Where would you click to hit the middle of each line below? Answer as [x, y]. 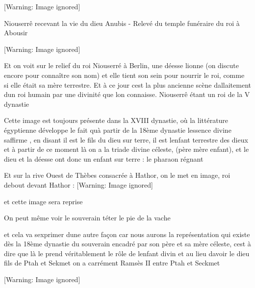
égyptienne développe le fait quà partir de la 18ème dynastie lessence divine [118, 130]
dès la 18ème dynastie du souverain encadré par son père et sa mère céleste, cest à [127, 244]
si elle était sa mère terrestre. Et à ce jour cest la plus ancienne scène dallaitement [127, 84]
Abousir [16, 33]
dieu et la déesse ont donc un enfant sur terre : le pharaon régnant [104, 158]
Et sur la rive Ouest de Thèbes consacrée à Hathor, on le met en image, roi [117, 175]
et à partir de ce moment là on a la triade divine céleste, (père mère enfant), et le [127, 149]
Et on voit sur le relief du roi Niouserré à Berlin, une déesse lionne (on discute [121, 65]
